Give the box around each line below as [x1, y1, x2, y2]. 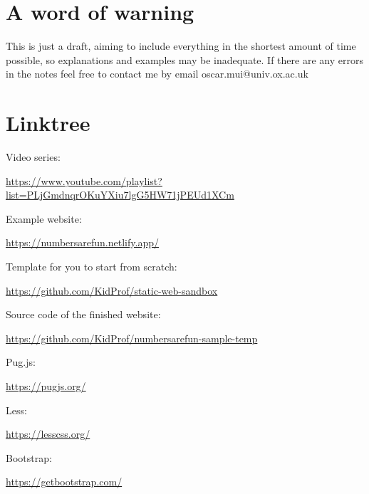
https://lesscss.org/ [6, 426, 90, 441]
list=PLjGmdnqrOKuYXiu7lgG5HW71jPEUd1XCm [6, 187, 234, 202]
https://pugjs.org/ [6, 378, 86, 393]
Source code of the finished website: [6, 307, 161, 322]
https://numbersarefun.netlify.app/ [6, 235, 159, 250]
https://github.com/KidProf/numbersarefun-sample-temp [6, 330, 258, 345]
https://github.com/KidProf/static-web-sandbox [6, 283, 218, 298]
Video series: [6, 149, 61, 164]
